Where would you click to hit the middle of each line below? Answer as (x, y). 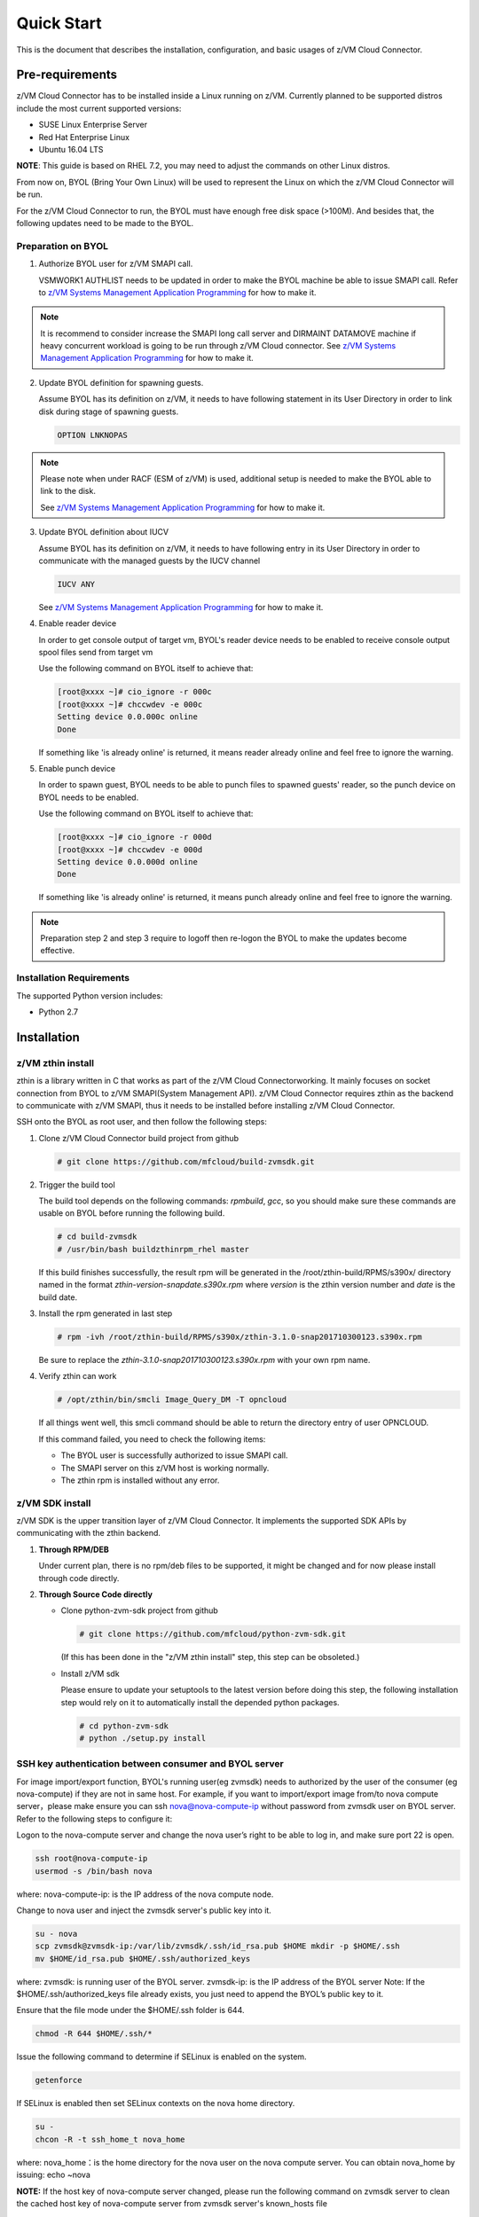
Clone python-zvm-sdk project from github (140, 1610)
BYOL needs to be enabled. (89, 797)
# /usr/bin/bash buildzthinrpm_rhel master (153, 1249)
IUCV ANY (76, 584)
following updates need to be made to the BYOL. (105, 223)
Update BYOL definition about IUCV (103, 532)
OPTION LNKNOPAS (93, 435)
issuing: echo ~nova (53, 2175)
